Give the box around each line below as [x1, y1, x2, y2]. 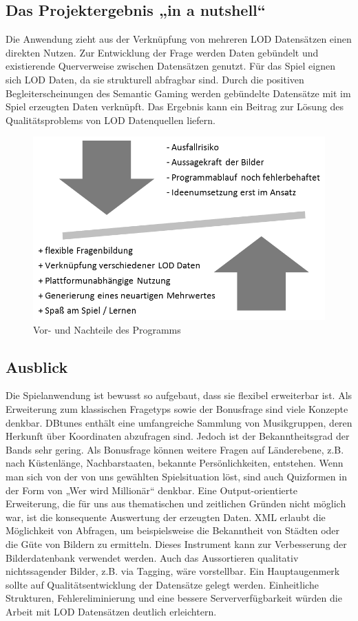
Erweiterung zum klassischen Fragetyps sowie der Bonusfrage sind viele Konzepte [6, 402, 348, 416]
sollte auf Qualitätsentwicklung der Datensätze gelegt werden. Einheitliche [6, 577, 319, 591]
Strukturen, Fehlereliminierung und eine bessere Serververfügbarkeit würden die [6, 591, 342, 605]
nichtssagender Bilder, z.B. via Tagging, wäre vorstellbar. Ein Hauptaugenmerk [6, 564, 340, 578]
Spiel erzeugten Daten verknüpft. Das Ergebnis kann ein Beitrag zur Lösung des [6, 99, 344, 114]
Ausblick [6, 356, 68, 377]
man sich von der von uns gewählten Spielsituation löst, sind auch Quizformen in [6, 469, 347, 484]
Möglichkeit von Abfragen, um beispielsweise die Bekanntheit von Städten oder [6, 523, 340, 538]
